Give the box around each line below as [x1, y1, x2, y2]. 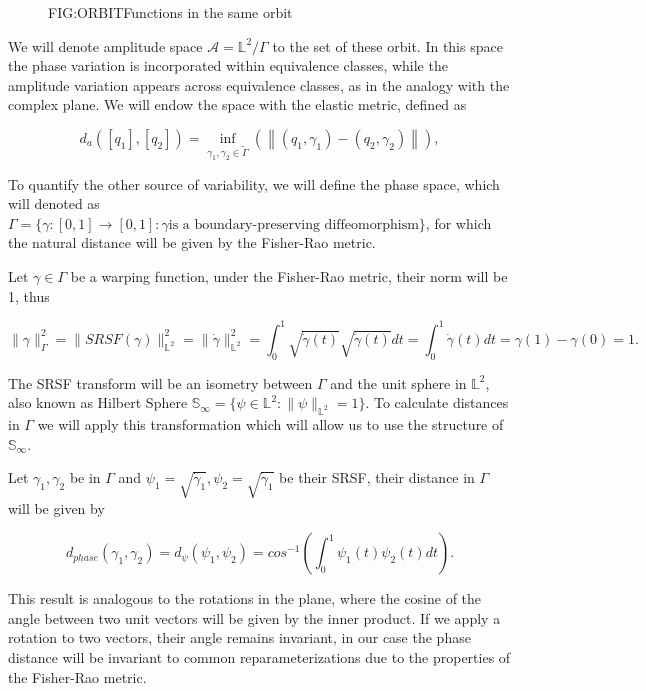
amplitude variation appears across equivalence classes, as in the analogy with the [8, 74, 510, 95]
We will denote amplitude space [8, 35, 203, 56]
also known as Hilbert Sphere [8, 392, 188, 413]
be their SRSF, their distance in [279, 467, 475, 488]
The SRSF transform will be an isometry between [8, 372, 313, 393]
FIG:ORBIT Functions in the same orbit [48, 2, 293, 22]
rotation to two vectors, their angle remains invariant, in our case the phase [8, 627, 471, 648]
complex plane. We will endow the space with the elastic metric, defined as [8, 94, 467, 115]
